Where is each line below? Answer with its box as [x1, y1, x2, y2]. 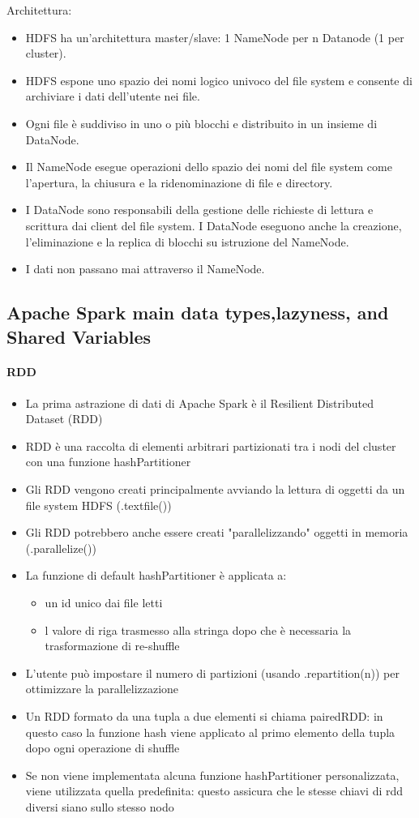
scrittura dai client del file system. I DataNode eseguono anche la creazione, [25, 216, 402, 233]
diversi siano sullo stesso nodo [25, 798, 174, 815]
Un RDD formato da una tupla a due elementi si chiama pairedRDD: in [25, 708, 383, 724]
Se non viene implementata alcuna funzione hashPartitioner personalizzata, [25, 766, 400, 783]
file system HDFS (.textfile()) [25, 496, 172, 513]
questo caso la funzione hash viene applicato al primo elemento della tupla [25, 723, 395, 740]
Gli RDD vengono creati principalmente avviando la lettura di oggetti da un [25, 481, 405, 498]
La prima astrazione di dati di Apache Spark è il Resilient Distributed [25, 394, 374, 411]
